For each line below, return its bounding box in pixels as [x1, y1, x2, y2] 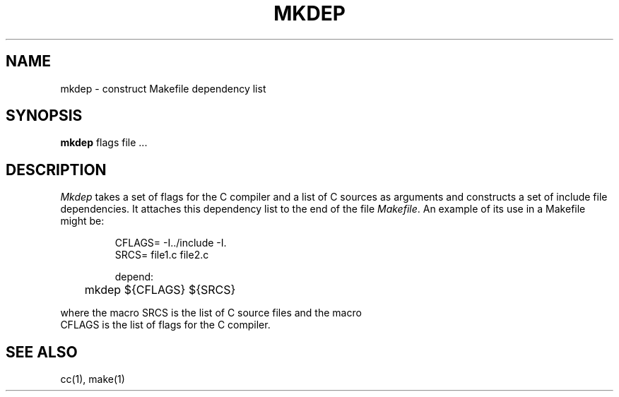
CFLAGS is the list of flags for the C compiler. [60, 319, 271, 331]
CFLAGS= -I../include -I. [114, 237, 227, 249]
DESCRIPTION [6, 160, 107, 179]
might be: [60, 215, 105, 227]
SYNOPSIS [6, 107, 83, 125]
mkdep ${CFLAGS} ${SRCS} [84, 283, 236, 297]
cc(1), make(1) [60, 373, 125, 386]
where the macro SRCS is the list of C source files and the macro [60, 307, 362, 319]
